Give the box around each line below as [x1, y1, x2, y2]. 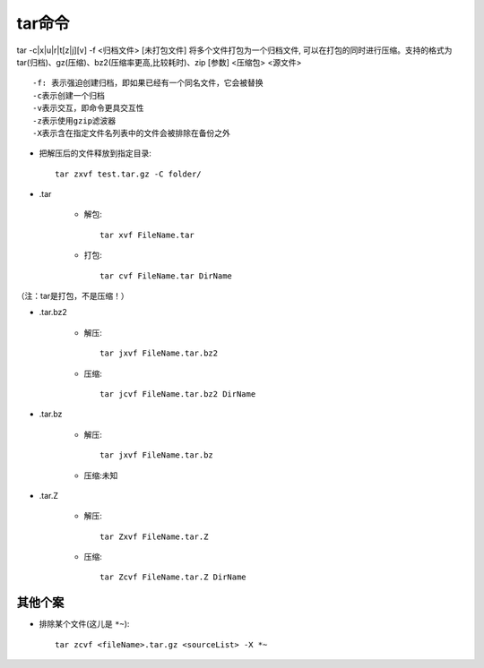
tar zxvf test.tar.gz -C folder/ [55, 168, 202, 179]
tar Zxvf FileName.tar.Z [99, 531, 209, 542]
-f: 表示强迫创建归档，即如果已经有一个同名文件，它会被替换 [32, 78, 264, 89]
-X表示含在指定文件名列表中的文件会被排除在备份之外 [32, 128, 230, 138]
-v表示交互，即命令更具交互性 [32, 103, 144, 114]
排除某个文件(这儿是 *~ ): [39, 619, 130, 629]
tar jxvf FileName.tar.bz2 [99, 348, 219, 358]
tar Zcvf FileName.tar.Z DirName [99, 572, 246, 582]
